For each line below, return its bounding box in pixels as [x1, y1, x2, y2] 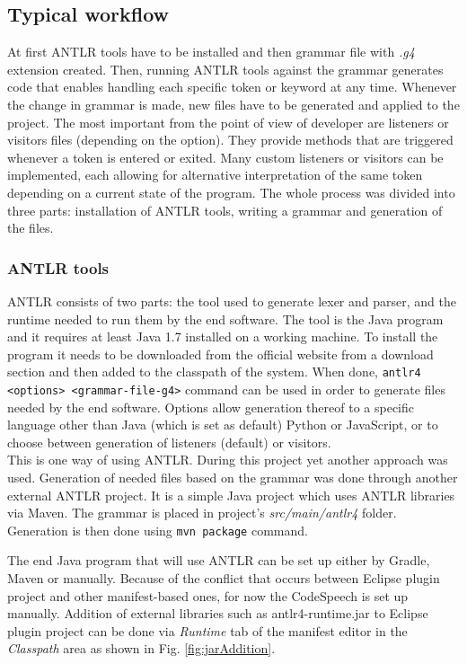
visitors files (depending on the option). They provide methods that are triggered [7, 130, 454, 149]
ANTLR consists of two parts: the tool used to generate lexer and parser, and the [7, 291, 456, 310]
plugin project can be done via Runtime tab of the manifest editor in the [7, 621, 408, 640]
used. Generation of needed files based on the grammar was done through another [7, 468, 458, 487]
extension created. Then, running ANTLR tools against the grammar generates [7, 59, 444, 78]
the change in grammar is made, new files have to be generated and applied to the [7, 94, 460, 113]
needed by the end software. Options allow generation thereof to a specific [7, 397, 414, 416]
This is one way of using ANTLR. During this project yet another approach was [7, 450, 448, 469]
